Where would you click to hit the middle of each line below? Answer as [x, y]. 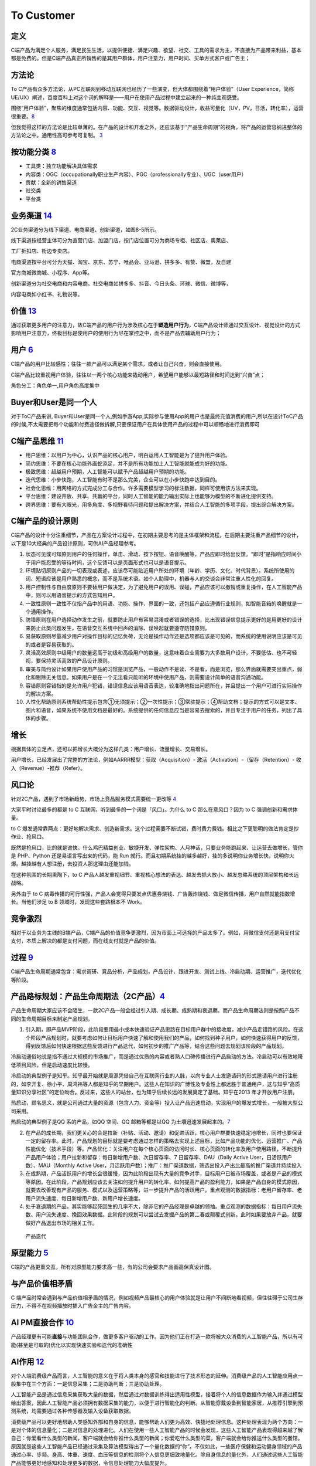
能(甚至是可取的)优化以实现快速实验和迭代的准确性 [72, 1345]
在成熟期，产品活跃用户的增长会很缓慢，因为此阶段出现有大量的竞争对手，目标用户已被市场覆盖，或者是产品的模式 [164, 1173]
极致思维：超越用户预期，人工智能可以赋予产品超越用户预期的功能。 [107, 471]
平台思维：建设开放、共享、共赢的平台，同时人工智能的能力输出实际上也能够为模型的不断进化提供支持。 [151, 496]
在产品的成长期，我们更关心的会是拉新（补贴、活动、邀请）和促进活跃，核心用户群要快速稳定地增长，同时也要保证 [164, 1132]
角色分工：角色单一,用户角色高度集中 [55, 386]
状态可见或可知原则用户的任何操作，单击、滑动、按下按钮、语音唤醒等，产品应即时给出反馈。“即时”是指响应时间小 [164, 554]
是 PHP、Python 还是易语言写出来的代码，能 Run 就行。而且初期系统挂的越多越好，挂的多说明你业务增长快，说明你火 [153, 856]
